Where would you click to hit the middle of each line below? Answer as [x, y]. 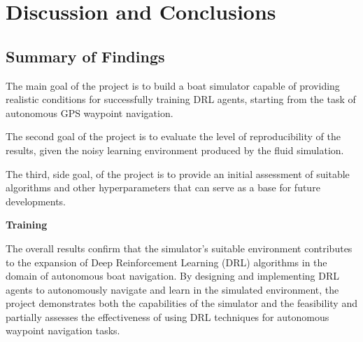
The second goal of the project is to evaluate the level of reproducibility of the [173, 136]
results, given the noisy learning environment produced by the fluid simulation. [175, 150]
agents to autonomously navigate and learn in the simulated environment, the [172, 289]
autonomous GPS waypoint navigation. [90, 112]
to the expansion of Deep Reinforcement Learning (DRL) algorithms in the [166, 262]
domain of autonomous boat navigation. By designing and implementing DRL [172, 276]
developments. [36, 201]
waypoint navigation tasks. [63, 330]
